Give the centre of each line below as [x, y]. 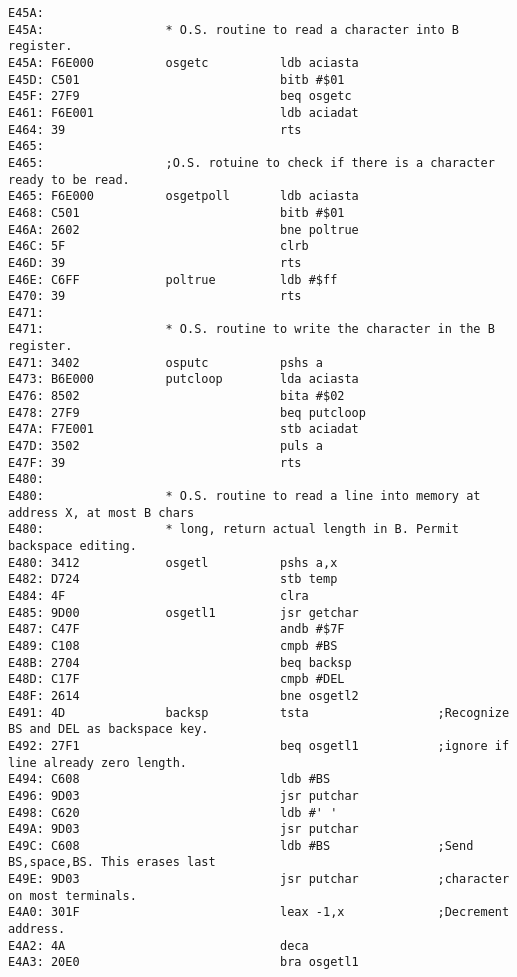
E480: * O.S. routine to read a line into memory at [244, 496]
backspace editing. [72, 546]
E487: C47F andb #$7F [176, 629]
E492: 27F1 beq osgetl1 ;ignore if [259, 745]
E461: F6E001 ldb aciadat [183, 112]
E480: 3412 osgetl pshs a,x [173, 562]
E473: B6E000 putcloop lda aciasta [183, 379]
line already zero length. [97, 762]
